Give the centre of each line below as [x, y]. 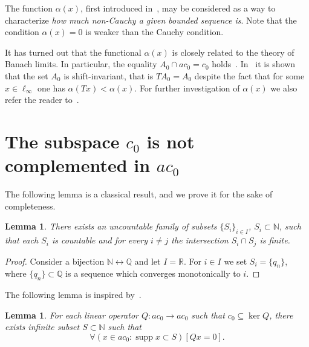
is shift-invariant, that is [109, 75]
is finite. [275, 240]
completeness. [30, 206]
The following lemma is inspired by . [73, 295]
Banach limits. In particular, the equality [81, 64]
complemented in [78, 165]
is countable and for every [100, 240]
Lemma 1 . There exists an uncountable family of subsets [111, 226]
